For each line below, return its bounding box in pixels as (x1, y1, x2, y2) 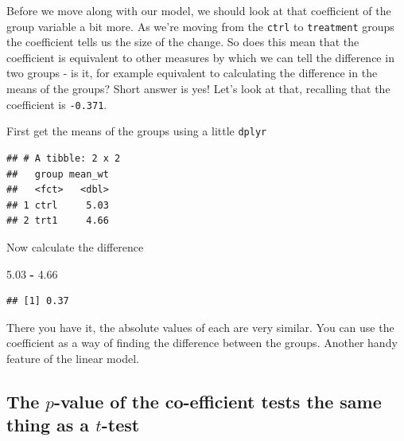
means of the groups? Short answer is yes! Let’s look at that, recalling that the (6, 80, 390, 97)
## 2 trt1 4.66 (6, 215, 109, 227)
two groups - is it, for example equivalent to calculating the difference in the (6, 64, 378, 81)
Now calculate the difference (6, 238, 144, 255)
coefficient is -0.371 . (6, 96, 107, 112)
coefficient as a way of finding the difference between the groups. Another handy (6, 334, 398, 351)
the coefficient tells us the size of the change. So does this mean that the (6, 33, 359, 50)
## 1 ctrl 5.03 (6, 199, 109, 211)
